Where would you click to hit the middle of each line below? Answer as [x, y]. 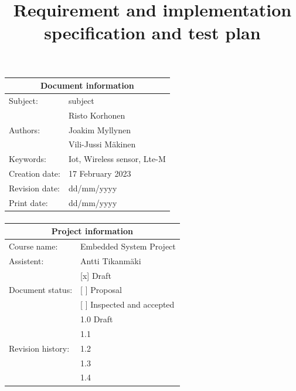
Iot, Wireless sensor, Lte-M [117, 159]
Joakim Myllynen [99, 129]
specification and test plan [152, 33]
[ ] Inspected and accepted [127, 304]
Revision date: [34, 188]
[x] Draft [96, 275]
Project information [92, 231]
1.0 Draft [97, 319]
